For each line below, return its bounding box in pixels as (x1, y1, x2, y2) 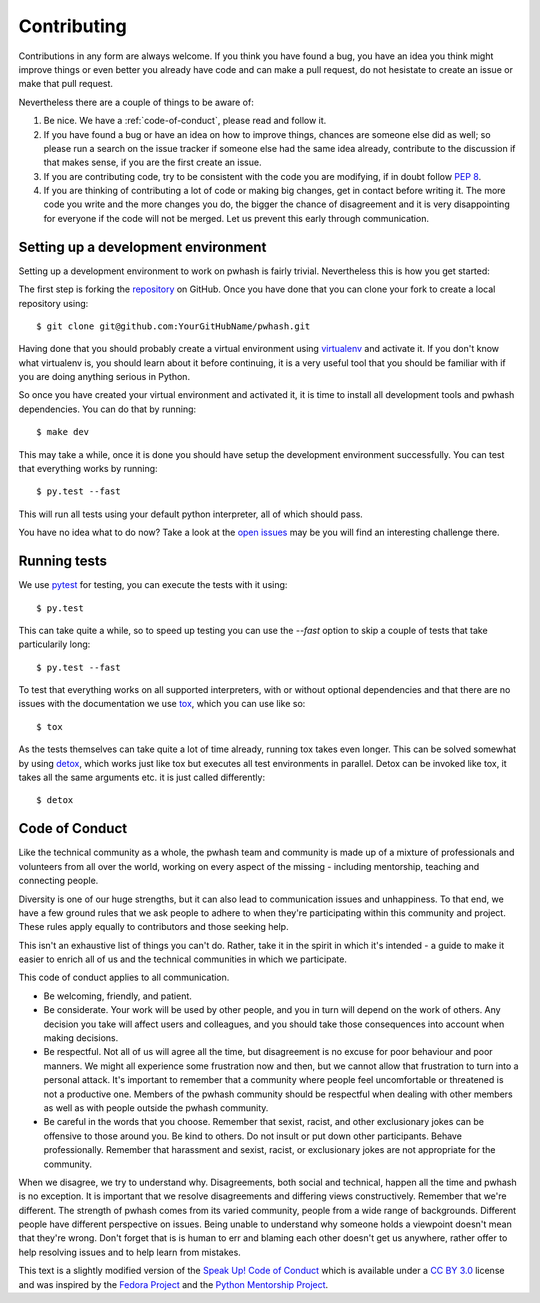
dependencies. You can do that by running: (18, 403, 197, 415)
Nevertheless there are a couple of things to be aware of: (18, 96, 254, 108)
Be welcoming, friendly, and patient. (43, 990, 192, 1002)
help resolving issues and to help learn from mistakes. (18, 1246, 242, 1258)
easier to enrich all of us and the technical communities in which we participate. (18, 953, 347, 965)
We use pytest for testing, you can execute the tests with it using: (18, 579, 288, 591)
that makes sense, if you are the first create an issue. (43, 156, 262, 169)
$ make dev (36, 426, 90, 438)
